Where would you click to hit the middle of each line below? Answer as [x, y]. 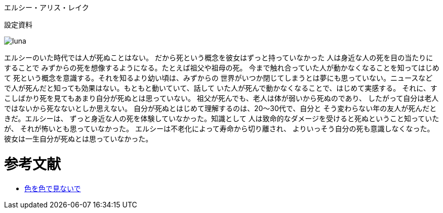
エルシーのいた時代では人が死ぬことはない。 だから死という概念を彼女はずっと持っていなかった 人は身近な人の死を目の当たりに [219, 58]
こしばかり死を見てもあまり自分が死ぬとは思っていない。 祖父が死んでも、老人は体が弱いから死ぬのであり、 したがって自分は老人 [222, 98]
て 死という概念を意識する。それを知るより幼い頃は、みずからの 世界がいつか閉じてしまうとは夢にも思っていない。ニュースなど [218, 78]
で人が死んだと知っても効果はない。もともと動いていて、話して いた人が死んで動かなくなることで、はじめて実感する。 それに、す [221, 88]
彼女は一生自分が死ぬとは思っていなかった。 [78, 139]
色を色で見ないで [53, 188]
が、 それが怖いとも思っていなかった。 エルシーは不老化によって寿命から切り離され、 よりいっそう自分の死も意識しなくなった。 [219, 129]
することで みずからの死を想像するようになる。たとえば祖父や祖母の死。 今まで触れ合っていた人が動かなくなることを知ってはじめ [222, 68]
